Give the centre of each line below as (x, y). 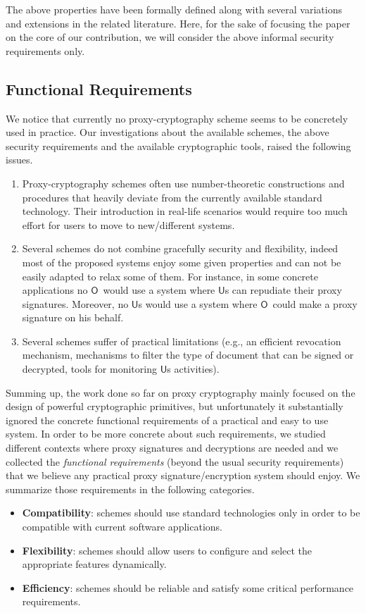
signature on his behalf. (73, 317)
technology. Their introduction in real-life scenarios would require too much (185, 211)
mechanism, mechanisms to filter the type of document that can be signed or (188, 355)
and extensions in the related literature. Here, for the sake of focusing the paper (178, 23)
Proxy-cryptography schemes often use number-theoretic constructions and (183, 183)
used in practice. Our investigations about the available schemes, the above (168, 132)
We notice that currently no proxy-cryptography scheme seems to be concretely (177, 118)
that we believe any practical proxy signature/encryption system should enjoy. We (183, 475)
